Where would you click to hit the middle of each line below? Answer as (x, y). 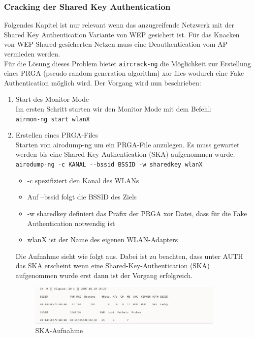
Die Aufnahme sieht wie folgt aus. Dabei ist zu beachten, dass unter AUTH (129, 256)
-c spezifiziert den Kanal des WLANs (83, 180)
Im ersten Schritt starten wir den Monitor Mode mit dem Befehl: (114, 109)
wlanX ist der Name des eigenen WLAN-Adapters (103, 239)
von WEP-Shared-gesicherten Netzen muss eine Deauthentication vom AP (116, 44)
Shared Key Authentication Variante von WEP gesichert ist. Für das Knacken (122, 34)
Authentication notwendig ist (71, 223)
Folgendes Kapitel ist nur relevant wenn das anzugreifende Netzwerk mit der (119, 25)
